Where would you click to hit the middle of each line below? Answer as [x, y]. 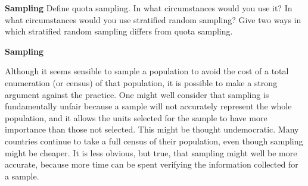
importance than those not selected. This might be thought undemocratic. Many [152, 129]
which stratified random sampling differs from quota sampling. [119, 31]
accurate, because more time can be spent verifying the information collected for [152, 164]
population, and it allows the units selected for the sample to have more [136, 117]
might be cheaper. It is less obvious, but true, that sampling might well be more [151, 152]
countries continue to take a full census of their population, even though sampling [154, 141]
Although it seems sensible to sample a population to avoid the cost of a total [147, 71]
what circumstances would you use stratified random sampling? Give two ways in [153, 19]
